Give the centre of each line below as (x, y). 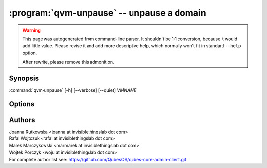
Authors (22, 120)
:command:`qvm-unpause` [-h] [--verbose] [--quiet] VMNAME (73, 90)
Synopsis (24, 78)
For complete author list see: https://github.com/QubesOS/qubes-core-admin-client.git (98, 159)
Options (22, 104)
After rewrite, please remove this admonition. (68, 62)
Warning (31, 30)
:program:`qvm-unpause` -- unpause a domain (108, 13)
